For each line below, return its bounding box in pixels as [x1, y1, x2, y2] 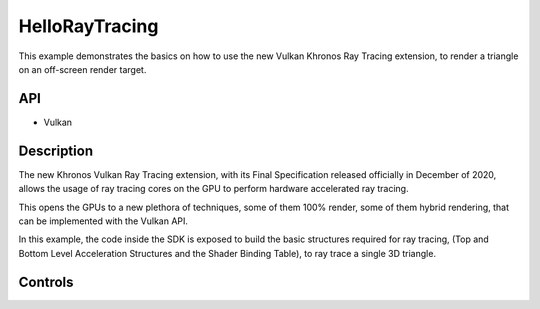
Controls [18, 273, 74, 290]
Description [18, 142, 94, 159]
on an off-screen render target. [18, 63, 147, 75]
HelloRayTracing [18, 15, 159, 37]
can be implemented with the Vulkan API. [18, 215, 189, 227]
